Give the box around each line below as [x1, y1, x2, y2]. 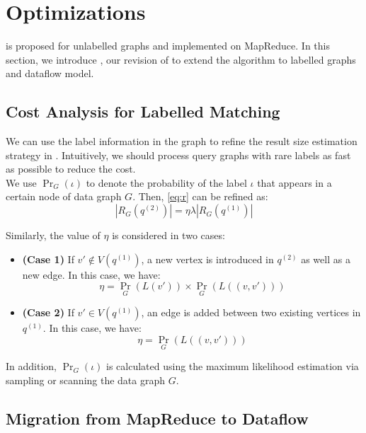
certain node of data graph [6, 189, 122, 204]
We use [6, 175, 37, 190]
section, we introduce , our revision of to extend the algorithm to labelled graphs [6, 52, 356, 67]
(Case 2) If [22, 305, 74, 320]
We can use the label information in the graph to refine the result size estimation [6, 134, 358, 149]
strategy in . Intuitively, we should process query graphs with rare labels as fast [6, 147, 351, 162]
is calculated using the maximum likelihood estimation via [106, 359, 359, 374]
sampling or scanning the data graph [6, 372, 166, 387]
